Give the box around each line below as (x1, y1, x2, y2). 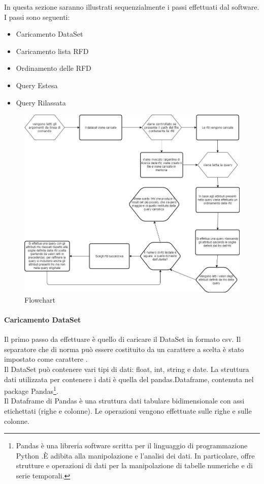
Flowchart (24, 294, 55, 305)
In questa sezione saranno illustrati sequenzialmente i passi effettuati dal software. (4, 2, 259, 12)
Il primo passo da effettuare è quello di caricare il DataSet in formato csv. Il (4, 334, 241, 344)
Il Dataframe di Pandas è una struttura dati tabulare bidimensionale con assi (4, 395, 245, 406)
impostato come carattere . (4, 354, 88, 364)
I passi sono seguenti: (4, 11, 70, 22)
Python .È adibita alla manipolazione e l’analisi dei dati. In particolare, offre (16, 450, 255, 461)
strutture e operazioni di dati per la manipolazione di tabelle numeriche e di (16, 460, 253, 471)
